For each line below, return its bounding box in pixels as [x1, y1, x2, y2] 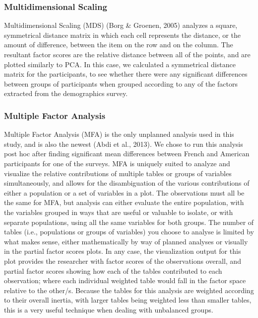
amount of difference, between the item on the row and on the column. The [4, 39, 233, 50]
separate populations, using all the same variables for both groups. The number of [4, 216, 254, 227]
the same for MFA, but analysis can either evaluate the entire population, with [4, 197, 244, 208]
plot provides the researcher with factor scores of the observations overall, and [4, 255, 241, 266]
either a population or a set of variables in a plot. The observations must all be [4, 187, 245, 198]
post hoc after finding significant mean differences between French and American [4, 148, 250, 159]
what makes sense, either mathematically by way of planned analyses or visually [4, 236, 248, 246]
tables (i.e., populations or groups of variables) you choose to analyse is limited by [4, 226, 254, 237]
